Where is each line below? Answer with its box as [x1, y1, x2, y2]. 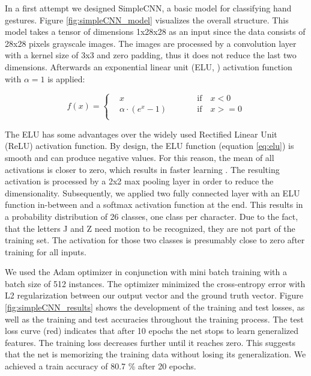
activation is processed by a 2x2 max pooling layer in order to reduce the [5, 175, 274, 187]
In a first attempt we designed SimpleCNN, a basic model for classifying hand [5, 2, 292, 14]
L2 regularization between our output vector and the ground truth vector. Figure [5, 289, 303, 302]
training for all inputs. [5, 245, 86, 258]
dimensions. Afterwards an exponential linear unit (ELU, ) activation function [5, 60, 292, 73]
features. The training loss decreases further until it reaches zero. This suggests [5, 336, 295, 348]
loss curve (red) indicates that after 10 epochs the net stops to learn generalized [5, 324, 299, 337]
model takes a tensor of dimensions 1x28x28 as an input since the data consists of [5, 25, 306, 38]
